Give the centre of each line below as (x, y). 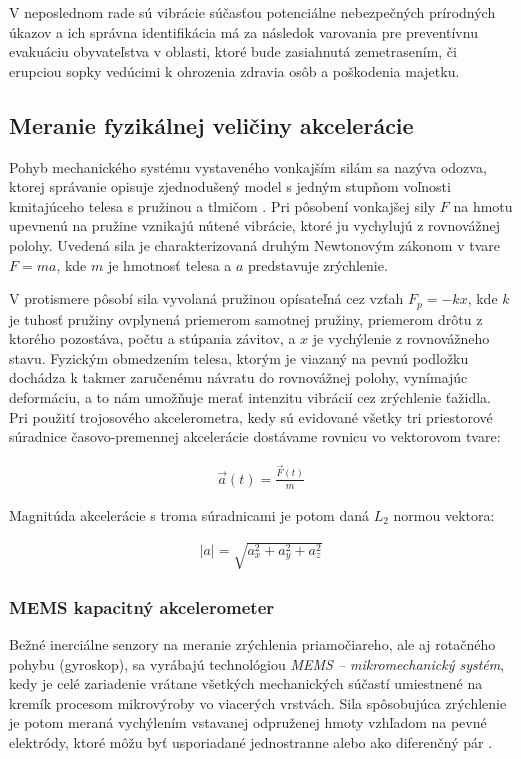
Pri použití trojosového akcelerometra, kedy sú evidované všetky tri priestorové (251, 416)
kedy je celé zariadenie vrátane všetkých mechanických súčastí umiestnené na (246, 683)
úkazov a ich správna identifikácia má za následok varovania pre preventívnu (243, 31)
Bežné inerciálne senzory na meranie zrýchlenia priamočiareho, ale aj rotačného (252, 643)
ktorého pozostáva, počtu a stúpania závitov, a (152, 338)
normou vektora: (444, 514)
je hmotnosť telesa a (169, 264)
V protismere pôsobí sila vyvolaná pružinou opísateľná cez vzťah (206, 298)
